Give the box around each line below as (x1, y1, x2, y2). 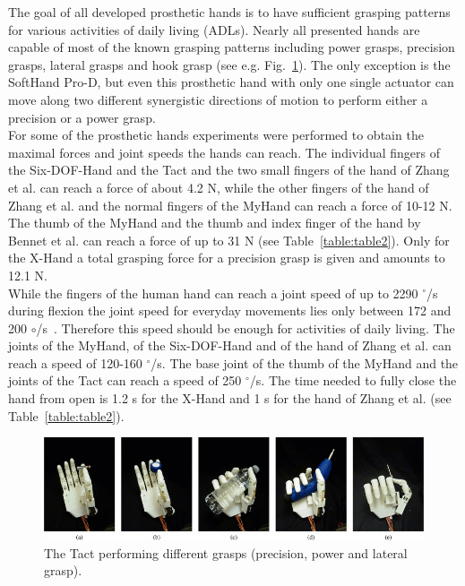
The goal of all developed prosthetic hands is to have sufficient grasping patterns (8, 3, 451, 21)
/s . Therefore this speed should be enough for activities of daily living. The (36, 318, 455, 337)
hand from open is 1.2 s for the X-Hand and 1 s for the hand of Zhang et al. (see (8, 389, 452, 408)
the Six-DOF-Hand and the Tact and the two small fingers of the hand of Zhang (8, 160, 450, 179)
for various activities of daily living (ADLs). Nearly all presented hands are (8, 20, 420, 39)
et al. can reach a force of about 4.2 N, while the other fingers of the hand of (8, 177, 429, 196)
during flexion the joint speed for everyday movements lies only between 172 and (8, 301, 452, 320)
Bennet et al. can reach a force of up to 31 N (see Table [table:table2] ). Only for (8, 230, 450, 249)
